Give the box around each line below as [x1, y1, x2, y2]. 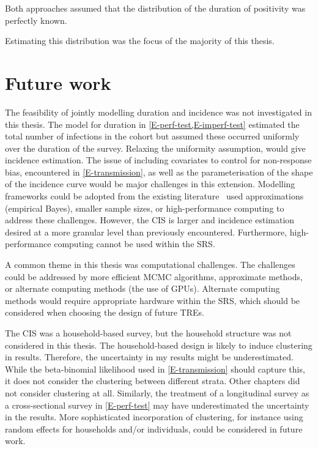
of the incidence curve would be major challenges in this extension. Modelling [5, 177, 295, 190]
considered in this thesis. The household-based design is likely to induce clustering [5, 338, 312, 351]
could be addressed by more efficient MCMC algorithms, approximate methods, [5, 270, 303, 283]
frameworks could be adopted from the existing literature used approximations [5, 190, 304, 202]
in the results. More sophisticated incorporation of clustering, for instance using [5, 410, 303, 423]
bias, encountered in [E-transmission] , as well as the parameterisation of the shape [5, 165, 313, 178]
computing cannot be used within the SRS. [54, 237, 215, 250]
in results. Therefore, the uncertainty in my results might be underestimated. [5, 351, 294, 363]
